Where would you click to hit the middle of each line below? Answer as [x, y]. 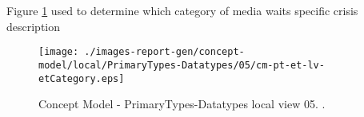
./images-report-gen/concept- [164, 52]
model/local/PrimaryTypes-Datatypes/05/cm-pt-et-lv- [182, 65]
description [34, 26]
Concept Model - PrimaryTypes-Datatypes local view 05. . [182, 104]
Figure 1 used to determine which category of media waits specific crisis [182, 10]
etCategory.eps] [82, 78]
